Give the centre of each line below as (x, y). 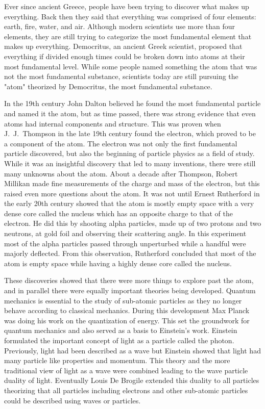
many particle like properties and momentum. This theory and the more (117, 360)
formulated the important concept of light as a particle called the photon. (119, 340)
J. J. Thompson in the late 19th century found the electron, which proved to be (130, 133)
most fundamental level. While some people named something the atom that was (131, 66)
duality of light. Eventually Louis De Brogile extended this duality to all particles (132, 380)
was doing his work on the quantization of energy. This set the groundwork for (127, 320)
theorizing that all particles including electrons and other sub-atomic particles (126, 390)
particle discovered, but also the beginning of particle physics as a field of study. (129, 153)
